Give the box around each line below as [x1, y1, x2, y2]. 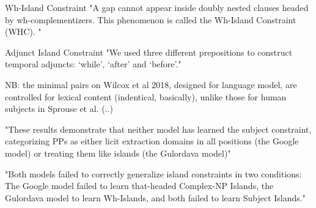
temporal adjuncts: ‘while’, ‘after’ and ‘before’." [5, 58, 182, 70]
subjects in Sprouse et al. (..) [5, 102, 113, 115]
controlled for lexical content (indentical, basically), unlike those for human [5, 90, 287, 103]
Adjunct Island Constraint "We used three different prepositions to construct [5, 45, 293, 58]
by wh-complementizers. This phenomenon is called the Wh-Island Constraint [5, 13, 296, 26]
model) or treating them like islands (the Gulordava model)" [5, 146, 231, 159]
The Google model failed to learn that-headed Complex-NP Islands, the [5, 179, 274, 192]
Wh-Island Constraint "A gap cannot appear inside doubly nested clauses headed [5, 1, 309, 13]
